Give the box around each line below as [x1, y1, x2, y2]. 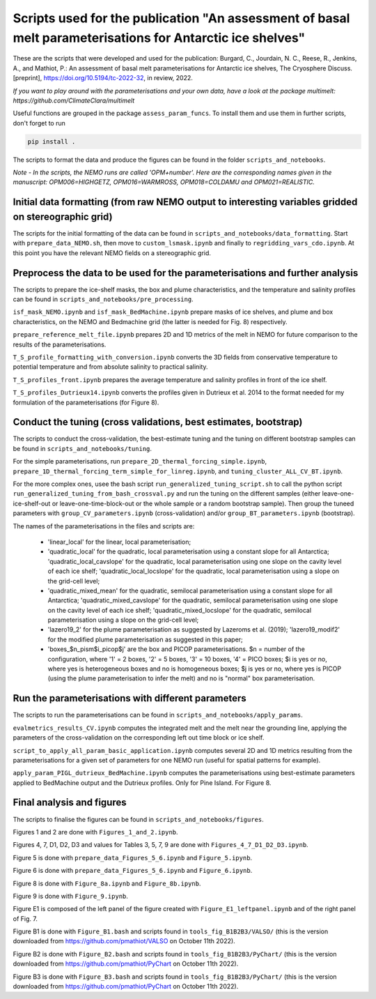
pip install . [27, 137, 76, 146]
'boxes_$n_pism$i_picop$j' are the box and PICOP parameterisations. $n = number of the [47, 645, 306, 653]
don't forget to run [13, 119, 66, 127]
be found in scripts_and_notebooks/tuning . [13, 444, 152, 452]
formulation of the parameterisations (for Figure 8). [13, 398, 159, 406]
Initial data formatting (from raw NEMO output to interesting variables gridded [13, 196, 358, 208]
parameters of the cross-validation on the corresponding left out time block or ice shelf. [13, 733, 265, 742]
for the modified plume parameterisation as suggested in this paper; [47, 635, 243, 643]
